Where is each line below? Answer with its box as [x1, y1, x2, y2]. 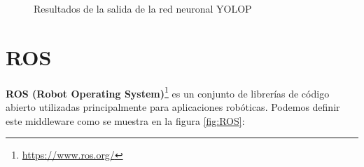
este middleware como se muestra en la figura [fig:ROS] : [6, 113, 245, 128]
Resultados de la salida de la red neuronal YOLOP [34, 1, 252, 15]
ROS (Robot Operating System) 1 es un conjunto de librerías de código [6, 83, 330, 100]
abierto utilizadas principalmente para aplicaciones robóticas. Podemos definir [6, 99, 340, 114]
